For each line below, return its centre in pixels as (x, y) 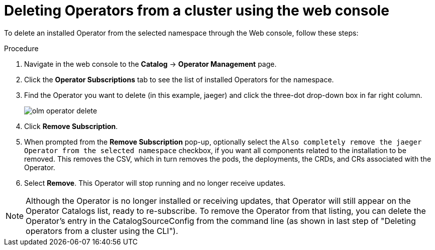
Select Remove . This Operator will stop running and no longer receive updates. (155, 183)
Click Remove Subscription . (71, 126)
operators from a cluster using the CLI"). (102, 231)
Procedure (21, 48)
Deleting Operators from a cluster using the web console (197, 11)
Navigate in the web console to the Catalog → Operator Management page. (150, 64)
